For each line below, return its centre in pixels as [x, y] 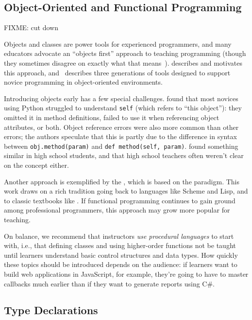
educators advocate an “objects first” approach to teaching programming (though [125, 53]
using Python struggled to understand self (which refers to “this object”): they [123, 108]
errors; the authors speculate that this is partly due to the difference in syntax [120, 136]
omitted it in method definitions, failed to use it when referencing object [112, 117]
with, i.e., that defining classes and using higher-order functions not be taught [120, 245]
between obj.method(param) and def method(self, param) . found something [121, 146]
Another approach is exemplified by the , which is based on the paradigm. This [122, 181]
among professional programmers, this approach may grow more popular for [117, 210]
